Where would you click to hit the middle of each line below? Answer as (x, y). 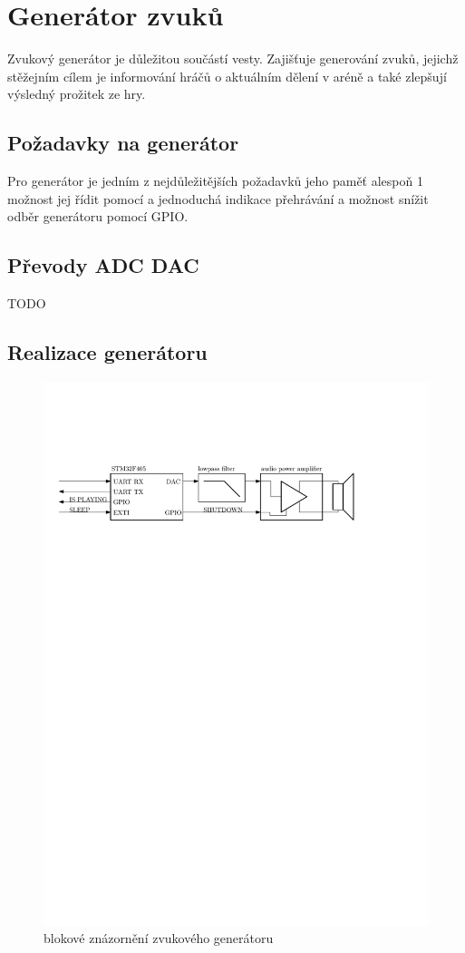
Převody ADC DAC (103, 265)
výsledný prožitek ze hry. (77, 94)
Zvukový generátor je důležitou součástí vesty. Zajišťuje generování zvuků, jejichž (233, 58)
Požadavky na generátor (123, 143)
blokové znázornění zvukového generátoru (159, 938)
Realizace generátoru (107, 352)
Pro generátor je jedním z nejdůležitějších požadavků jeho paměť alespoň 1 (215, 181)
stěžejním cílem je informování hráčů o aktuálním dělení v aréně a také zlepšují (227, 76)
